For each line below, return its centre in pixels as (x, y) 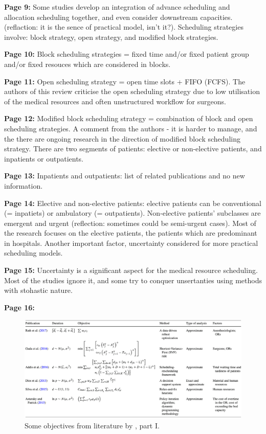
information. (24, 185)
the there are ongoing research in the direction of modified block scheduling (122, 138)
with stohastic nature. (38, 290)
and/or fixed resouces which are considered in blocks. (87, 64)
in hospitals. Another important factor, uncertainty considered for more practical (131, 243)
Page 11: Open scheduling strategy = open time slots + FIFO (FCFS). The (125, 81)
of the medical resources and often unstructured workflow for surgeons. (115, 101)
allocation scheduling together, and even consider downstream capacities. (118, 17)
